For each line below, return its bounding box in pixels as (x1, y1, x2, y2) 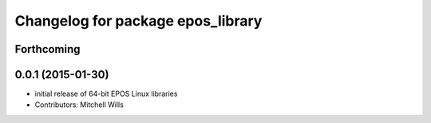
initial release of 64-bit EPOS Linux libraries (34, 89, 178, 99)
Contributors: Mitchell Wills (34, 100, 124, 109)
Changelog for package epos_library (14, 12, 263, 30)
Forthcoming (14, 42, 81, 56)
